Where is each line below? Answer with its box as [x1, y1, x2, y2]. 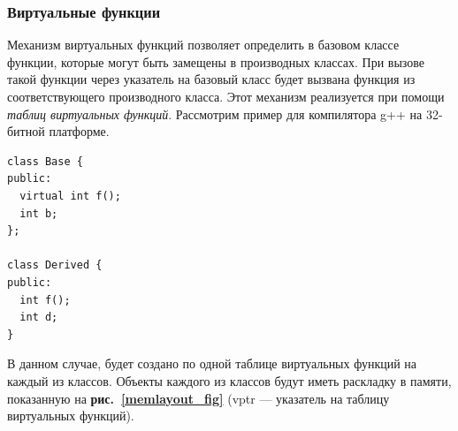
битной [7, 122, 45, 140]
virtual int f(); [19, 189, 121, 202]
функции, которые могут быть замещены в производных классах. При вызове [7, 52, 425, 71]
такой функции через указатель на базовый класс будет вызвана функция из [7, 70, 416, 88]
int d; [19, 311, 58, 324]
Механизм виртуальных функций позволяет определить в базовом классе [7, 35, 400, 54]
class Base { [7, 155, 83, 168]
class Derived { [7, 259, 103, 272]
